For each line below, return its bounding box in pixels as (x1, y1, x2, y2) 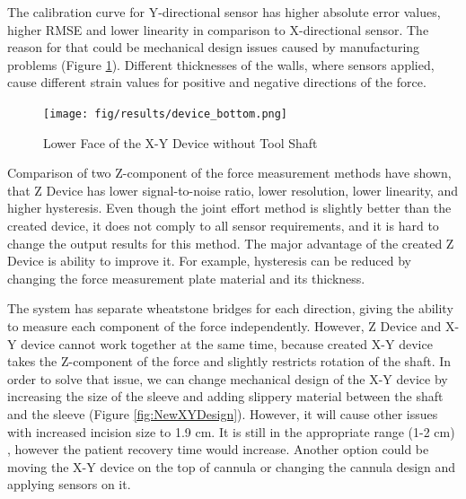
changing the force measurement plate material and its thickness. (7, 268, 365, 287)
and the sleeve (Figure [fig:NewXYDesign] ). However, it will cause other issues (7, 404, 438, 423)
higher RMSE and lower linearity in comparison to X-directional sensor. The (7, 20, 429, 39)
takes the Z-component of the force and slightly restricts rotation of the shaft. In (7, 352, 452, 371)
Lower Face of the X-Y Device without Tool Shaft (43, 133, 318, 152)
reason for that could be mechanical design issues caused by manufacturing (7, 38, 420, 57)
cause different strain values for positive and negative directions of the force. (7, 73, 426, 92)
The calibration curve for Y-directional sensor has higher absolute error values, (7, 3, 441, 21)
